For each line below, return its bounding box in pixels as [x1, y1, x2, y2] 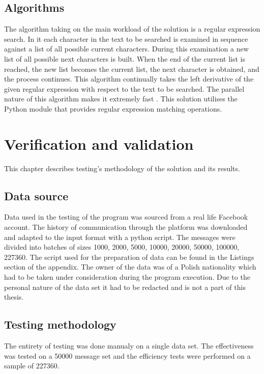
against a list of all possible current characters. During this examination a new [4, 43, 249, 54]
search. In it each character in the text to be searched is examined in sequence [4, 33, 248, 44]
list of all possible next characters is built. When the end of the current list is [4, 53, 245, 64]
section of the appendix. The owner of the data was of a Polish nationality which [4, 261, 256, 272]
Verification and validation [4, 133, 194, 154]
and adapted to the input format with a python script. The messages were [4, 231, 236, 242]
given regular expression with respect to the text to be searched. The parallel [4, 83, 245, 94]
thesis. [4, 291, 24, 302]
